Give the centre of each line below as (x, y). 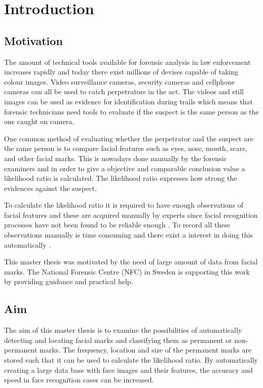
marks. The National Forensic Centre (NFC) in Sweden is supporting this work (127, 271)
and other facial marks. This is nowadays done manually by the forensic (116, 158)
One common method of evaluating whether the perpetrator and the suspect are (129, 138)
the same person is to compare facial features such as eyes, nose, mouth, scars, (126, 148)
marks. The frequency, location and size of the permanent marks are (146, 350)
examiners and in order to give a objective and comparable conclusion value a (125, 168)
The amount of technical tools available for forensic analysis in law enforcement (127, 62)
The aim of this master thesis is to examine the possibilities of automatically (123, 330)
